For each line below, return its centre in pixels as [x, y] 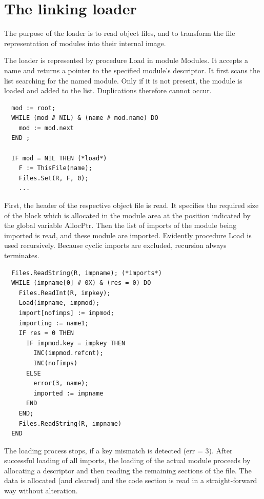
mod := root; [34, 108]
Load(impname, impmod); [59, 303]
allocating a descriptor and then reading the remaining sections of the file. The [128, 470]
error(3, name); [61, 383]
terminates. [22, 255]
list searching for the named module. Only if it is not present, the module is [123, 80]
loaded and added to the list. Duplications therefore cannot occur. [108, 90]
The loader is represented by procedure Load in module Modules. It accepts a [126, 60]
